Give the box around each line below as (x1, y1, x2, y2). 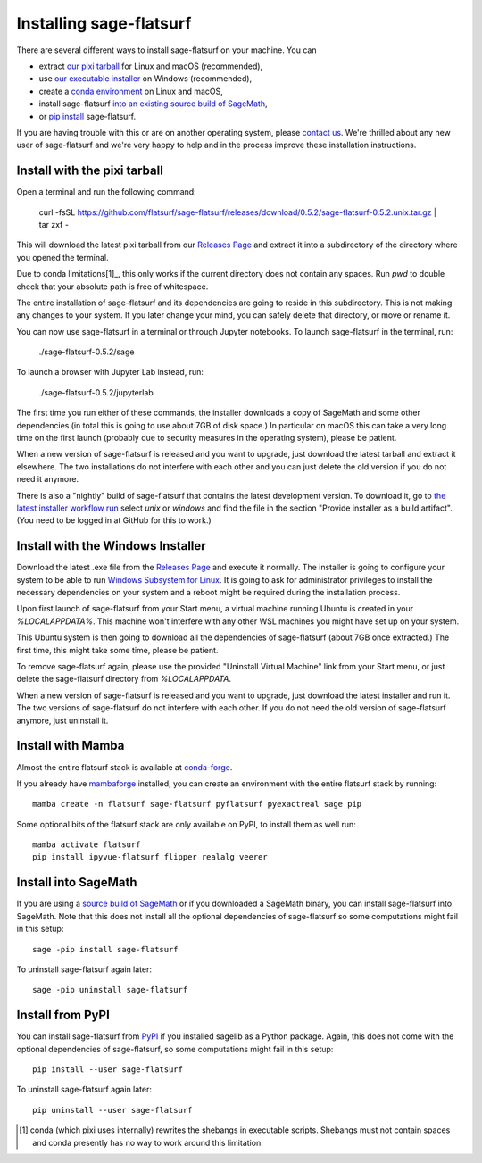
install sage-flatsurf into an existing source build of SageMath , (38, 98, 268, 109)
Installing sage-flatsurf (16, 13, 192, 33)
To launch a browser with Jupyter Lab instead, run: (16, 367, 204, 378)
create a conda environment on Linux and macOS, (38, 86, 223, 96)
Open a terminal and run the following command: (16, 187, 196, 197)
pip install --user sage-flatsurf (32, 1065, 183, 1075)
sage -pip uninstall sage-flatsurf (32, 984, 188, 995)
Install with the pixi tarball (16, 163, 164, 179)
